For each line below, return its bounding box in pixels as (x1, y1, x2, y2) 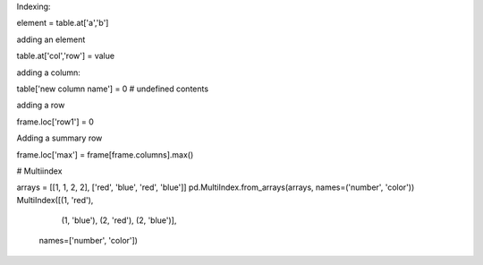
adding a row (16, 99, 65, 111)
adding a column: (16, 67, 80, 78)
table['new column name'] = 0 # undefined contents (16, 83, 209, 94)
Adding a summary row (16, 132, 103, 143)
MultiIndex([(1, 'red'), (16, 194, 94, 205)
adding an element (16, 34, 86, 45)
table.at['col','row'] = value (16, 50, 115, 62)
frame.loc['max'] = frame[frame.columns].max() (16, 149, 194, 160)
